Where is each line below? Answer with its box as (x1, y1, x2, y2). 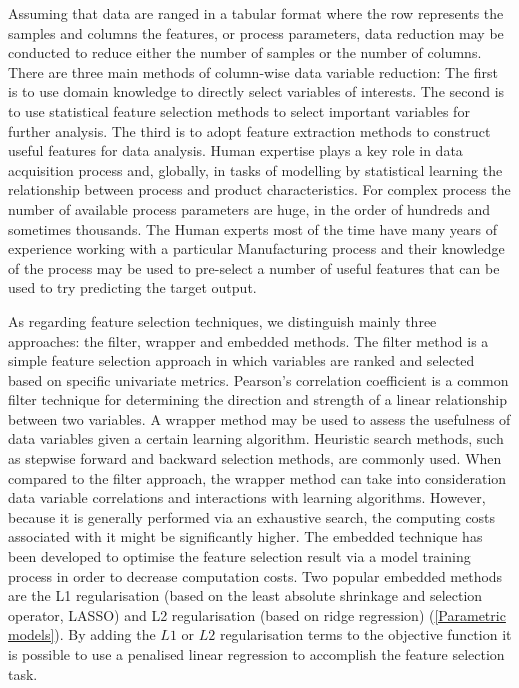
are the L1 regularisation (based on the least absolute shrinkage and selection (8, 585, 483, 606)
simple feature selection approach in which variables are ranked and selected (8, 350, 475, 371)
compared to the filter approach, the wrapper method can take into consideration (8, 467, 507, 488)
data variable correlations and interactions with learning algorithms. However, (8, 487, 486, 508)
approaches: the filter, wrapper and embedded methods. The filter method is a (8, 330, 489, 351)
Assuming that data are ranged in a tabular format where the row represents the (8, 3, 504, 23)
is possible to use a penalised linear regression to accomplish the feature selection (8, 644, 505, 664)
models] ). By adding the (8, 624, 156, 645)
